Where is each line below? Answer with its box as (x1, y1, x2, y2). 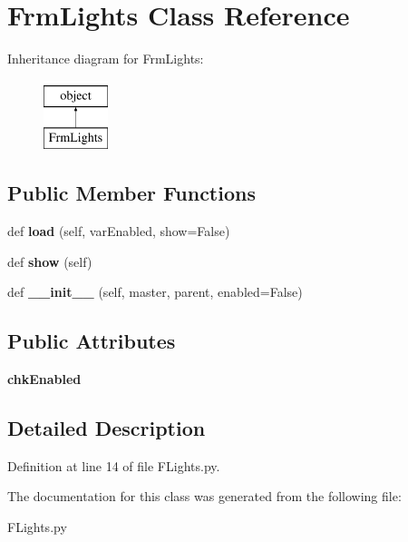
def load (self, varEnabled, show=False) (7, 222, 230, 241)
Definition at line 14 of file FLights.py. (7, 456, 220, 475)
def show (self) (7, 251, 92, 271)
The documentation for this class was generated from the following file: (7, 487, 402, 506)
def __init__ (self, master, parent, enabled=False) (7, 282, 303, 301)
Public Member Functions (7, 179, 256, 207)
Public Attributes (7, 327, 176, 355)
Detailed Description (7, 414, 206, 442)
